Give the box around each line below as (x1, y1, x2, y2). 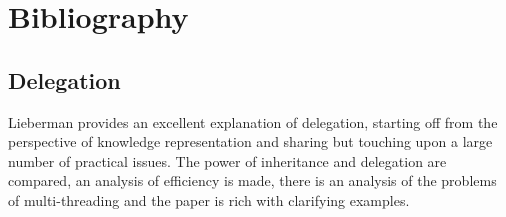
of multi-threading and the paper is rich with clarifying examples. (8, 189, 410, 210)
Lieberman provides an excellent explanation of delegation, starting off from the (8, 111, 498, 132)
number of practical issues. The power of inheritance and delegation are (8, 150, 447, 171)
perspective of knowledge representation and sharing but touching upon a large (8, 131, 493, 152)
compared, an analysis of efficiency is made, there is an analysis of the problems (8, 170, 497, 191)
